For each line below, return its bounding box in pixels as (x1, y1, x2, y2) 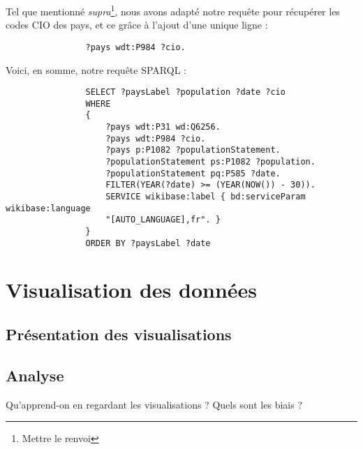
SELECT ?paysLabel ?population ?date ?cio (85, 87, 286, 98)
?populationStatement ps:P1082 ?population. (105, 157, 316, 167)
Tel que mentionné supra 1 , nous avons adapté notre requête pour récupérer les (6, 2, 340, 18)
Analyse (6, 364, 64, 386)
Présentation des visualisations (6, 324, 232, 345)
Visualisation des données (6, 275, 257, 304)
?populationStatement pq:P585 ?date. (105, 168, 281, 178)
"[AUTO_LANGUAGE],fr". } (105, 215, 221, 225)
